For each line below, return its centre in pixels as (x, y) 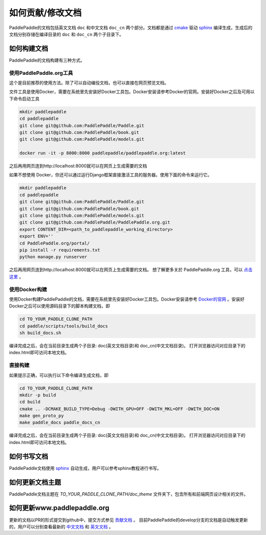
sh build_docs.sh (40, 333)
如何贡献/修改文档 (45, 13)
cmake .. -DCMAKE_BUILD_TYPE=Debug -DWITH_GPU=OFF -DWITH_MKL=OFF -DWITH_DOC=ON (119, 409)
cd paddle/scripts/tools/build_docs (64, 326)
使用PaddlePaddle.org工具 (41, 73)
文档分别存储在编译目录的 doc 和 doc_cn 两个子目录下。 (66, 34)
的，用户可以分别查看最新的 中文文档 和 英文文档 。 (61, 527)
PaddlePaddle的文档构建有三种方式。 (47, 60)
